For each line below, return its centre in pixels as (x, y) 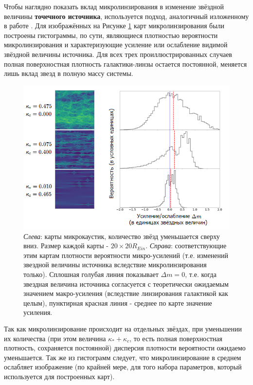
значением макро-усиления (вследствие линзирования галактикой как (126, 293)
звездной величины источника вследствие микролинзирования (115, 265)
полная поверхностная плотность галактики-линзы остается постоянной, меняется (126, 64)
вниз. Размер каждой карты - (66, 246)
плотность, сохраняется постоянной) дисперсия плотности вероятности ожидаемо (125, 348)
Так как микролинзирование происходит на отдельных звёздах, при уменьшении (123, 328)
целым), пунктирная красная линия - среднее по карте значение (118, 302)
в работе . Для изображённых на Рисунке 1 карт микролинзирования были (114, 26)
